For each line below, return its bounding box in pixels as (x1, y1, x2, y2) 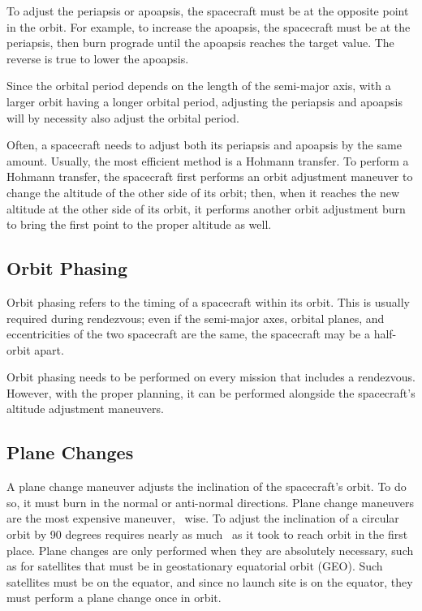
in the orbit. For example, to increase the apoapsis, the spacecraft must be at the (6, 18, 411, 35)
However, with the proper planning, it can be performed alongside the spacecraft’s (6, 384, 416, 401)
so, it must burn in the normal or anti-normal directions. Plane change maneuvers (6, 493, 415, 510)
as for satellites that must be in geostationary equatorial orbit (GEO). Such (6, 557, 383, 574)
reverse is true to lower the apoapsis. (6, 49, 189, 67)
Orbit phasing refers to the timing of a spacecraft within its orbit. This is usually (6, 293, 410, 310)
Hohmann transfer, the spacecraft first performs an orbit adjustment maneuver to (6, 168, 413, 185)
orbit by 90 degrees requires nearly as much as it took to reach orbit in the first (6, 526, 408, 543)
